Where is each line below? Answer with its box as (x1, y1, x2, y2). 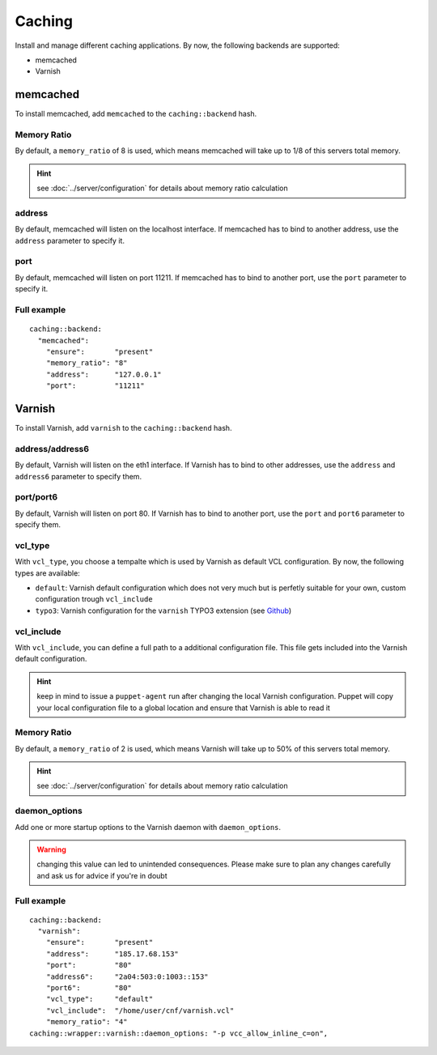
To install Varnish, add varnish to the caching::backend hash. (15, 423, 232, 433)
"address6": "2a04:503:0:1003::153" (45, 972, 210, 981)
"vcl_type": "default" (45, 994, 154, 1004)
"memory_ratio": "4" (45, 1017, 128, 1027)
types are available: (15, 568, 80, 578)
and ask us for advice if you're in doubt (36, 870, 168, 880)
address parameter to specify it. (15, 236, 125, 245)
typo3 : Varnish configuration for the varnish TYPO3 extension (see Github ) (35, 606, 292, 615)
